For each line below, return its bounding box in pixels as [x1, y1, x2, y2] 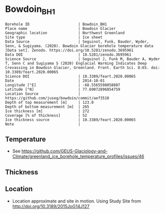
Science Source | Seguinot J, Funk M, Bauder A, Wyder [5, 56, 161, 62]
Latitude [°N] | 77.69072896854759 [5, 87, 121, 92]
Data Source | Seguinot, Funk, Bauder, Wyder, [5, 39, 149, 44]
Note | [5, 122, 81, 127]
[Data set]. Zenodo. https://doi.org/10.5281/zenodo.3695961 [5, 48, 134, 53]
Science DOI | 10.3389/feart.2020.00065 [5, 73, 136, 79]
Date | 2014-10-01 [5, 78, 105, 83]
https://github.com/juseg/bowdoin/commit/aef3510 [5, 95, 110, 100]
